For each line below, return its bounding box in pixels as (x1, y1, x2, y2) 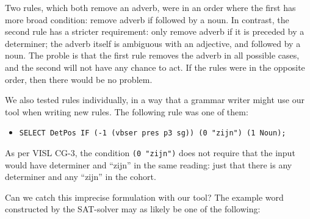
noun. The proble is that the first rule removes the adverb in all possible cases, (5, 49, 300, 62)
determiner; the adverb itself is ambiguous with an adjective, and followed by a (5, 37, 301, 49)
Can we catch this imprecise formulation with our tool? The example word (5, 190, 284, 203)
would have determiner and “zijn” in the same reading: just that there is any (5, 158, 292, 171)
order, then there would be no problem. (5, 73, 153, 85)
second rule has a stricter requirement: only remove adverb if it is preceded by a (5, 25, 305, 38)
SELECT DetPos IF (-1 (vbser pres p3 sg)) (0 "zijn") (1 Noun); (19, 129, 286, 138)
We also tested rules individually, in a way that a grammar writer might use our (5, 93, 305, 106)
